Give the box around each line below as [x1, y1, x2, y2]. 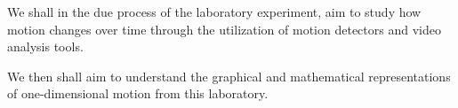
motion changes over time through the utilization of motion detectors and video [7, 19, 441, 38]
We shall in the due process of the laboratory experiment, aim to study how [7, 3, 422, 20]
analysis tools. [7, 37, 84, 56]
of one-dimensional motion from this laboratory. [7, 84, 269, 103]
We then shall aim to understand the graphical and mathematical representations [7, 66, 451, 85]
